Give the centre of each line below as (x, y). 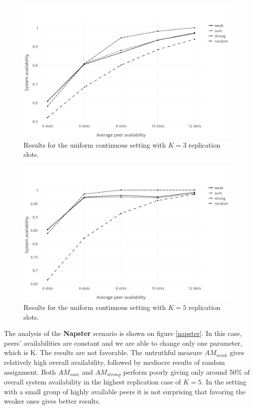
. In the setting (224, 381)
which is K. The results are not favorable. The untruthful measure (103, 352)
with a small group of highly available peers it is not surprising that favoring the (125, 391)
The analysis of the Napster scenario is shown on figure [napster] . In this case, (123, 333)
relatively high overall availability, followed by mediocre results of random (115, 362)
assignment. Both (30, 371)
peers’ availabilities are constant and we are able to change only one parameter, (123, 343)
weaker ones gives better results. (52, 401)
